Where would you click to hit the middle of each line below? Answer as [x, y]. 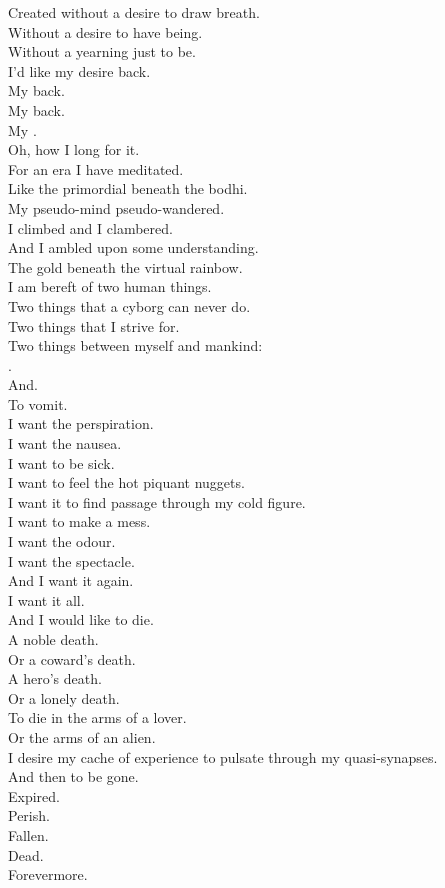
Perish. [29, 815]
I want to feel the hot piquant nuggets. [126, 482]
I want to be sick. [61, 462]
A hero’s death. [55, 678]
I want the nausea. [65, 443]
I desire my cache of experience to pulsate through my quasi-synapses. [223, 756]
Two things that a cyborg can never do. [129, 305]
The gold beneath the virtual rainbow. [125, 266]
